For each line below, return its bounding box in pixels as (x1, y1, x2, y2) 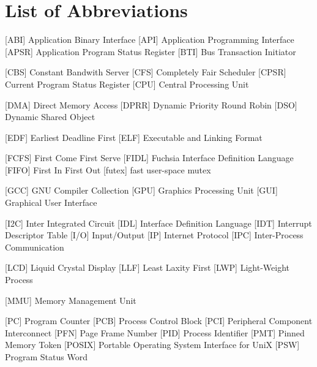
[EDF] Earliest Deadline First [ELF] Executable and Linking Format (5, 131, 263, 143)
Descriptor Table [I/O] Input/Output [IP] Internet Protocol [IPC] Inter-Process (5, 229, 304, 241)
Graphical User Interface (5, 196, 97, 209)
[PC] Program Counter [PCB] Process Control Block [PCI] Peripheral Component (5, 314, 313, 327)
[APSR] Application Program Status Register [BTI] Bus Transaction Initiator (5, 45, 296, 58)
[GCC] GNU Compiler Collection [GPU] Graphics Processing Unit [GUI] (5, 184, 278, 197)
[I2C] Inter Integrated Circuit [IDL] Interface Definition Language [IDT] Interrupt (5, 216, 312, 229)
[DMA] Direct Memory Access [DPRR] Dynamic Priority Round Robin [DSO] (5, 98, 297, 111)
